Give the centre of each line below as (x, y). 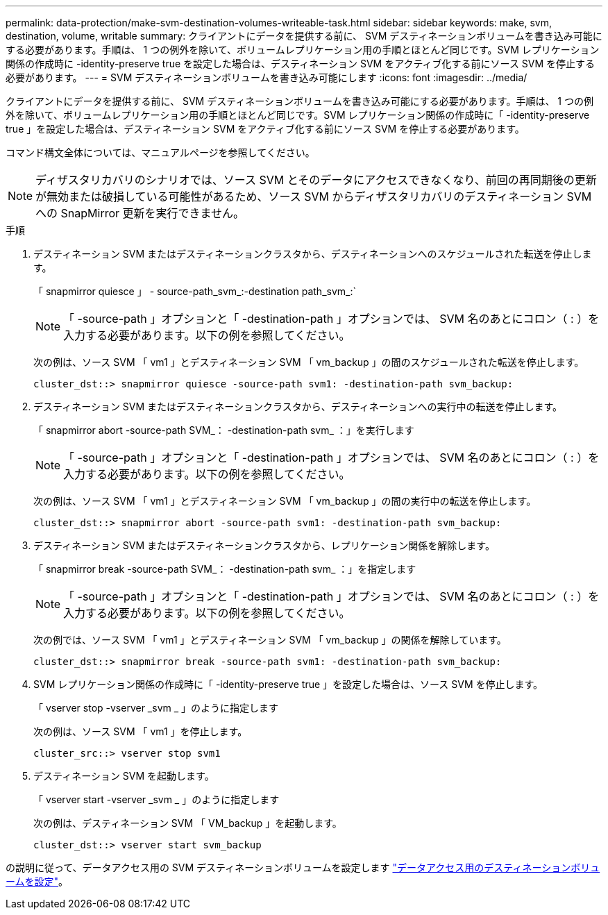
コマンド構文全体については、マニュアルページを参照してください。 (160, 152)
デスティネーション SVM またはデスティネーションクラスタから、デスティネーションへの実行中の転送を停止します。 (298, 406)
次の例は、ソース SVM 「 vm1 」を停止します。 (141, 731)
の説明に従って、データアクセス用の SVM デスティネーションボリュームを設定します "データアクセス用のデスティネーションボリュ (303, 867)
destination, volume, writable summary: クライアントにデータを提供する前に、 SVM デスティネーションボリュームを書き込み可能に (304, 36)
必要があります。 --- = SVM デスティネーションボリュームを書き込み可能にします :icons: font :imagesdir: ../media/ (267, 77)
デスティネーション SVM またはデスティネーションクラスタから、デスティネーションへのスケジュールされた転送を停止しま (313, 254)
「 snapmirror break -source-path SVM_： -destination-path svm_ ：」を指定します (225, 569)
